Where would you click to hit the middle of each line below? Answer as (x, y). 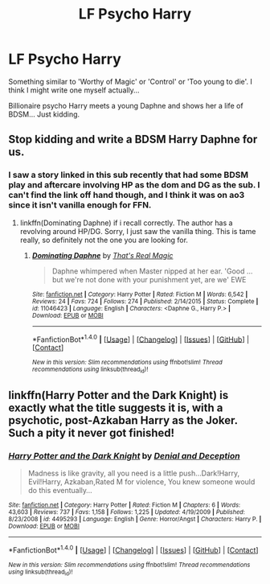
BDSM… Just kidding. (44, 114)
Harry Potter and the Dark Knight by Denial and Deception (124, 455)
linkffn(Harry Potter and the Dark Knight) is (119, 395)
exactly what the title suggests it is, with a (116, 408)
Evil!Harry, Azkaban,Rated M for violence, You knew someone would (141, 482)
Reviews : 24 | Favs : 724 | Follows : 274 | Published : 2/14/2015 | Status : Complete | (145, 301)
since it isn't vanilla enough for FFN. (80, 205)
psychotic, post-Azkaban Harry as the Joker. (123, 420)
